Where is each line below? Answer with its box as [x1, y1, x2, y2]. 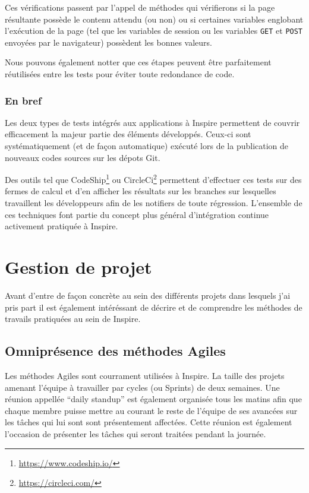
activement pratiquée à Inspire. [5, 220, 118, 232]
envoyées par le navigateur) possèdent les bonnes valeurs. [5, 36, 212, 48]
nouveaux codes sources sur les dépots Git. [5, 151, 160, 163]
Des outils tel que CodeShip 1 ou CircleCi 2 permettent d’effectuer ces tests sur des [5, 172, 302, 185]
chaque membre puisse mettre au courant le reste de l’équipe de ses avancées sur [5, 404, 298, 416]
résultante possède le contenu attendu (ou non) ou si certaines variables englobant [5, 12, 304, 25]
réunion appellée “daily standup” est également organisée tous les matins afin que [5, 393, 302, 405]
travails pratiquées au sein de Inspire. [5, 312, 141, 325]
